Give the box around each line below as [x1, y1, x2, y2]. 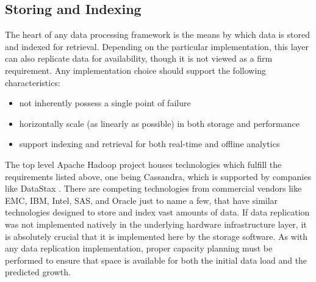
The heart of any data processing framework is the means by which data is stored [5, 28, 310, 41]
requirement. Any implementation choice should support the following [5, 63, 267, 76]
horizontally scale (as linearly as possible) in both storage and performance [19, 117, 300, 129]
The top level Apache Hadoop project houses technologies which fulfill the [5, 157, 282, 170]
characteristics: [5, 76, 60, 89]
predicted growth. [5, 266, 71, 278]
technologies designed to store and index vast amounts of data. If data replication [5, 206, 310, 219]
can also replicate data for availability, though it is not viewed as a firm [5, 52, 273, 65]
